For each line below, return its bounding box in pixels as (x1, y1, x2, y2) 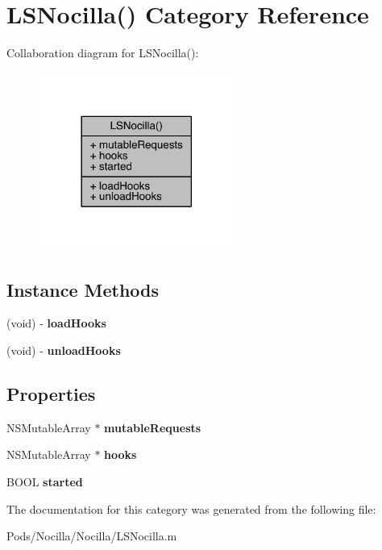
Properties (6, 381, 96, 406)
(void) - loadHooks (6, 315, 106, 331)
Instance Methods (6, 277, 159, 302)
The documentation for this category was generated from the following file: (6, 500, 376, 517)
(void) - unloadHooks (6, 342, 121, 359)
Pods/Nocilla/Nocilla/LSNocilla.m (6, 527, 177, 544)
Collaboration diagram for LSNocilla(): (6, 44, 199, 61)
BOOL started (6, 473, 83, 490)
